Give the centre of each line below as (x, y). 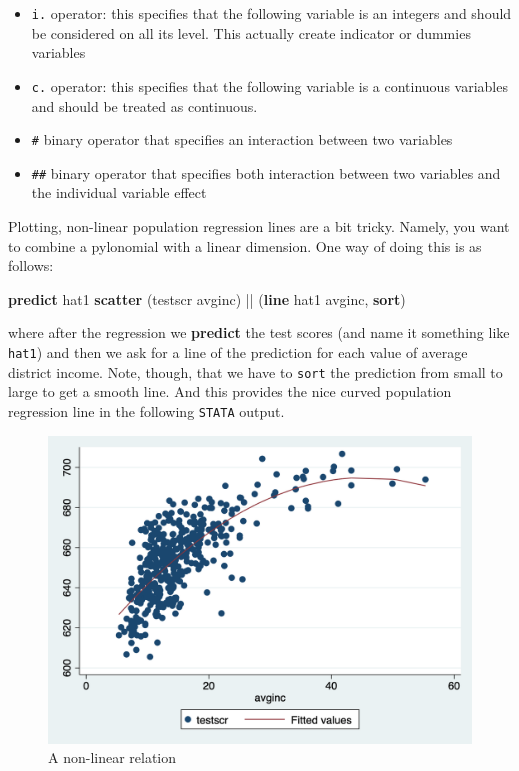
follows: (31, 265)
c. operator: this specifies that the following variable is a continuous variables (269, 85)
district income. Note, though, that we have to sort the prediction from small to (255, 371)
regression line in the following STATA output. (146, 410)
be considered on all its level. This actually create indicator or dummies (251, 32)
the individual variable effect (119, 192)
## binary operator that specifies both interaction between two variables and (266, 172)
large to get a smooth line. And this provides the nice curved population (230, 391)
